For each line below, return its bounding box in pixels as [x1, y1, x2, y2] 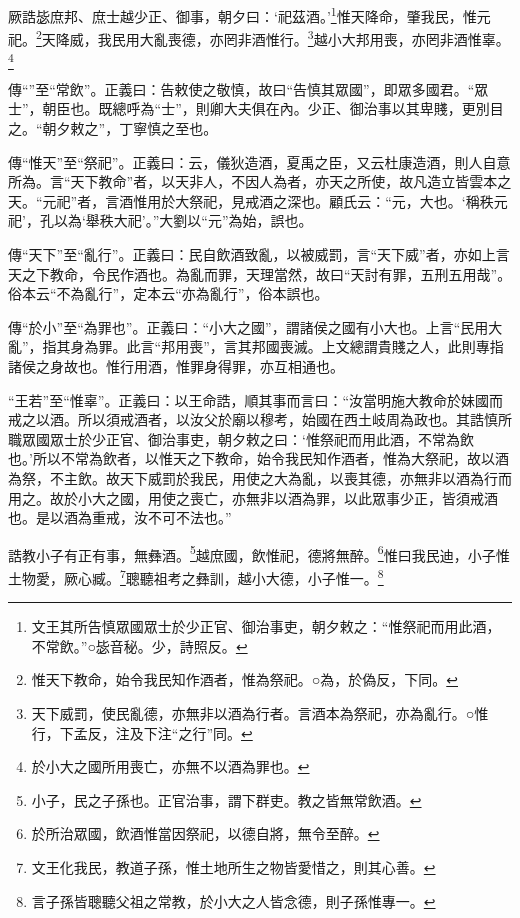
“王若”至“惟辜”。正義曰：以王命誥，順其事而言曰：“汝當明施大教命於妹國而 [8, 389, 504, 410]
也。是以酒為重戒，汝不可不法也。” [8, 507, 232, 528]
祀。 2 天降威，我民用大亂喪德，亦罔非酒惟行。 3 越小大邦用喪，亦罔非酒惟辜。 [8, 26, 510, 49]
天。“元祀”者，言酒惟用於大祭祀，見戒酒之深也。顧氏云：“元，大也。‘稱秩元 [8, 190, 508, 211]
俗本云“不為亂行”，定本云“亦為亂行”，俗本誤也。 [8, 283, 329, 304]
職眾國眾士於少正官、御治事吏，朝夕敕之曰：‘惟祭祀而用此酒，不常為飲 [8, 428, 474, 449]
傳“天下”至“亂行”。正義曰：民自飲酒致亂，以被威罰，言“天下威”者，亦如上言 [8, 243, 510, 264]
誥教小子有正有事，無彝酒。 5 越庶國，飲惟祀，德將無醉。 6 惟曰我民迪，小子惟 [8, 541, 510, 565]
